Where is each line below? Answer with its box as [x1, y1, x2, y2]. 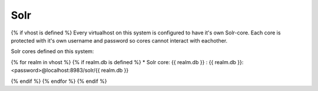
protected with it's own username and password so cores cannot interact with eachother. [11, 37, 228, 44]
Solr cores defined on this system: [11, 48, 94, 55]
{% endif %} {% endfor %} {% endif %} [11, 78, 107, 85]
